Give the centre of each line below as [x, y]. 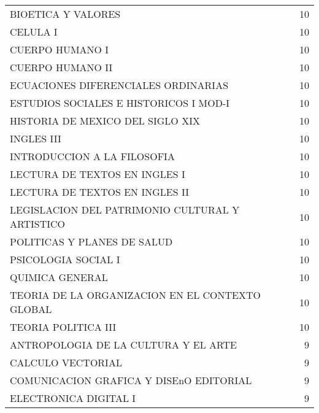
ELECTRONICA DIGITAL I [73, 398]
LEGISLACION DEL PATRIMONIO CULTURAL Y [125, 210]
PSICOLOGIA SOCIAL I [65, 259]
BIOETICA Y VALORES [65, 14]
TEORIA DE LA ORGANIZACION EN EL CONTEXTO [135, 295]
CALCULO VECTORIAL [66, 362]
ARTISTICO [38, 224]
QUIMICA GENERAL [59, 277]
